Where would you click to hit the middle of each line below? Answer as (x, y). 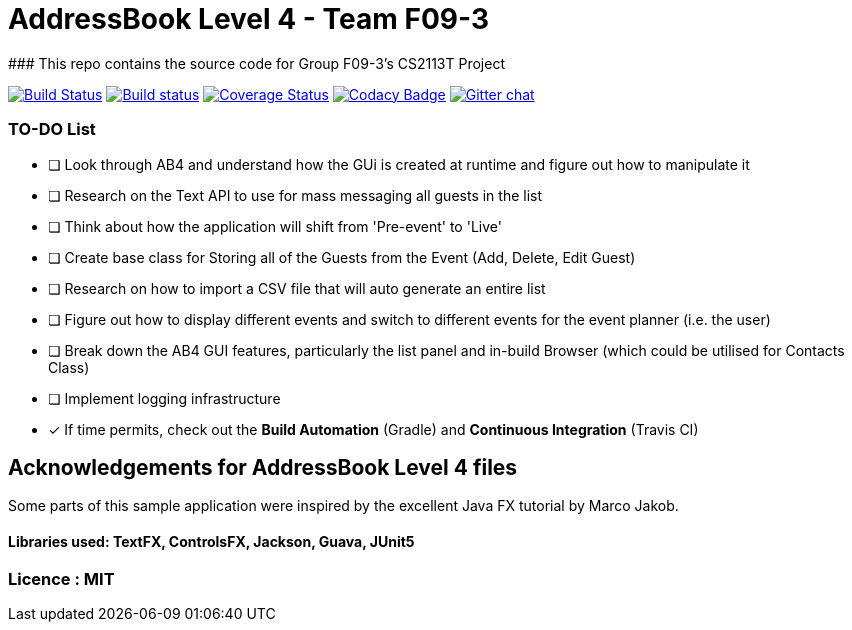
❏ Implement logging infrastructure (164, 398)
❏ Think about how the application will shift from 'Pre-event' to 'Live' (275, 226)
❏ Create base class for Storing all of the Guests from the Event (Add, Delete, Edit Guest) (342, 257)
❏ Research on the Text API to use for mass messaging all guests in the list (295, 195)
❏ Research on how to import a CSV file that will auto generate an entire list (297, 288)
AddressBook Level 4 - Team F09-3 (248, 19)
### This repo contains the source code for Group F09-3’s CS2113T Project (256, 63)
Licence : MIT (61, 578)
